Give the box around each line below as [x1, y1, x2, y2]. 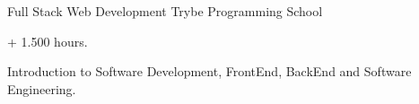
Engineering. [7, 79, 76, 98]
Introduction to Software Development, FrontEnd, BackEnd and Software [7, 62, 412, 81]
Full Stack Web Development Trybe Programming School [7, 2, 323, 20]
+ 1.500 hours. [7, 31, 88, 50]
